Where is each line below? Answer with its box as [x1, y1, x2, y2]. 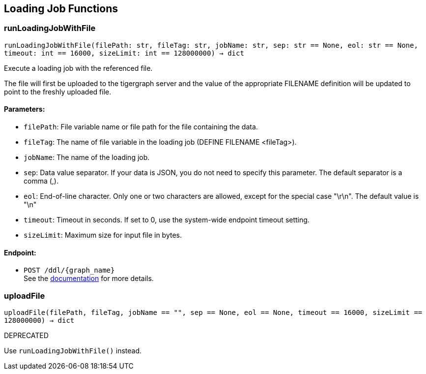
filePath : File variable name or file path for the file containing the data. [24, 123, 258, 131]
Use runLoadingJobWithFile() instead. [4, 346, 142, 355]
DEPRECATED [4, 331, 49, 340]
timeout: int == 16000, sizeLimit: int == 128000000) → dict [4, 49, 244, 57]
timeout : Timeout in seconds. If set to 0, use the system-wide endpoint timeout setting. [24, 216, 310, 224]
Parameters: [4, 105, 45, 114]
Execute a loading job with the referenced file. [4, 63, 153, 72]
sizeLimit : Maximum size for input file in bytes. [24, 231, 182, 240]
